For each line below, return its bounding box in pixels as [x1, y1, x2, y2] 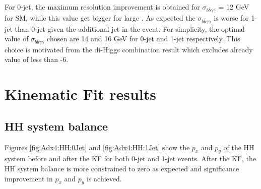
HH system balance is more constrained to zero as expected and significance [5, 163, 239, 173]
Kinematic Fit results [5, 84, 157, 104]
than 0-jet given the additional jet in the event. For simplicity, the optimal [15, 23, 245, 34]
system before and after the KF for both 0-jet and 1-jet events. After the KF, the [5, 153, 256, 164]
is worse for [214, 12, 249, 23]
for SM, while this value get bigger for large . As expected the [5, 12, 195, 23]
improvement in [5, 173, 53, 183]
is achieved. [87, 173, 122, 183]
